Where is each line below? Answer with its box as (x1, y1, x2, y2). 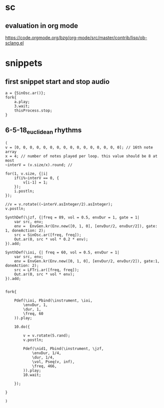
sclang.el (5, 40, 24, 46)
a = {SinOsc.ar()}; (5, 90, 46, 95)
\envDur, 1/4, (31, 350, 61, 355)
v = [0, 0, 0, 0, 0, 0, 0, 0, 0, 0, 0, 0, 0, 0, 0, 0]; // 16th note (5, 145, 153, 150)
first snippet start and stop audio (5, 77, 110, 86)
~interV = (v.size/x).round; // (5, 162, 72, 167)
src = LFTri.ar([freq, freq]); (14, 267, 79, 272)
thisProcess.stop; (14, 108, 52, 113)
